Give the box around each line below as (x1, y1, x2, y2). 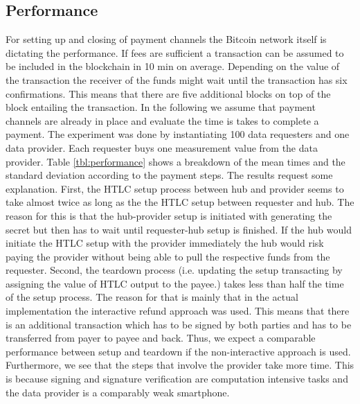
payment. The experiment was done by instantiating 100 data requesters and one (6, 127, 350, 141)
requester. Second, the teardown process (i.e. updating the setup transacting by (6, 263, 343, 277)
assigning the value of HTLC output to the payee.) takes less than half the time (6, 276, 344, 290)
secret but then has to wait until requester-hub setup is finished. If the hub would (6, 222, 352, 236)
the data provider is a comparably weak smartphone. (6, 385, 230, 399)
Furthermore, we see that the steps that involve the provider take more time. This (6, 358, 354, 372)
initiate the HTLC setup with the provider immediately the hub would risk (6, 236, 324, 250)
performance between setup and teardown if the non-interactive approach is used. (6, 344, 351, 358)
